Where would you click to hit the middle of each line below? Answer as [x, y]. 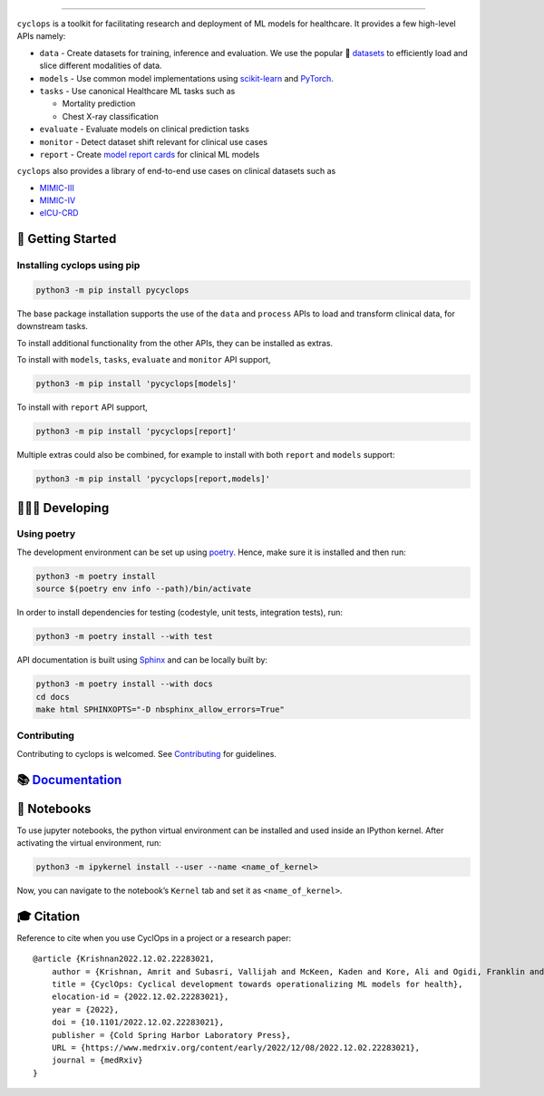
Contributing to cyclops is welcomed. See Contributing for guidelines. [146, 753]
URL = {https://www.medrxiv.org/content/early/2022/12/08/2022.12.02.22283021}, [236, 1048]
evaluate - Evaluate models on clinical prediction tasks [144, 129]
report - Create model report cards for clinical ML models [150, 154]
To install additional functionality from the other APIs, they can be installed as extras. [175, 343]
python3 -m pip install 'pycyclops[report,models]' [153, 479]
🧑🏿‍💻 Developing [63, 508]
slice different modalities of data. [101, 66]
